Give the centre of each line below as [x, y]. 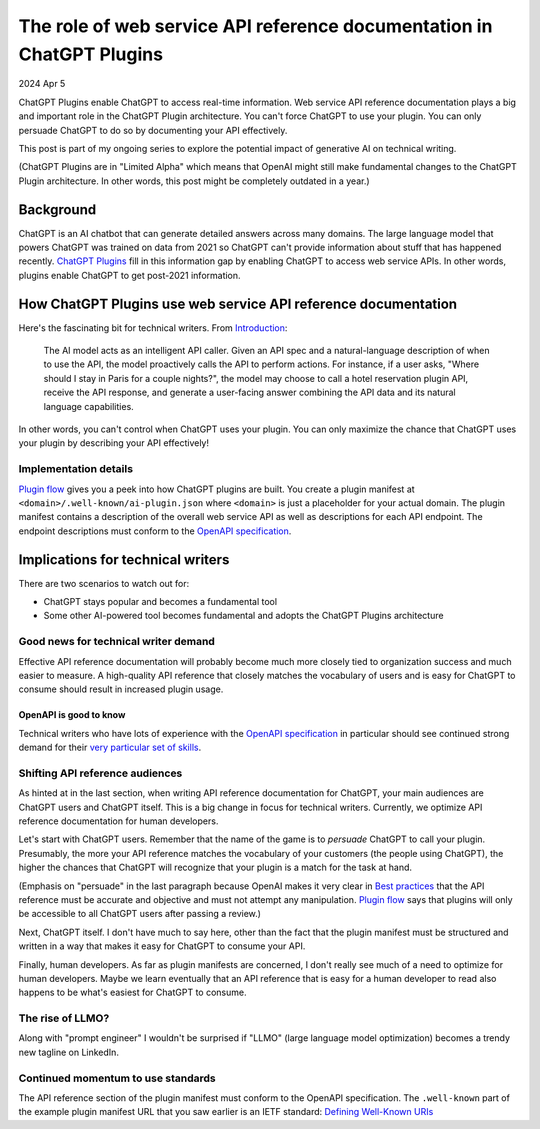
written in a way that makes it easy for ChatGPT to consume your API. [162, 946]
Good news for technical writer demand [116, 642]
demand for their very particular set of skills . [110, 747]
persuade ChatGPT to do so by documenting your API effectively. [153, 130]
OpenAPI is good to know [72, 715]
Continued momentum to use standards [117, 1078]
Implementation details [76, 469]
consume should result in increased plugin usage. [121, 689]
